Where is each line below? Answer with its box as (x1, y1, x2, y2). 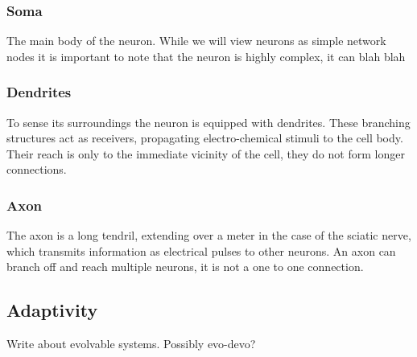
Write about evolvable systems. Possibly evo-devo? (6, 335, 256, 352)
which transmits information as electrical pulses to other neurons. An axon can (6, 242, 396, 259)
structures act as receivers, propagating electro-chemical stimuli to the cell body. (6, 129, 403, 146)
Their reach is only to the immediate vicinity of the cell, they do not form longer (6, 145, 405, 162)
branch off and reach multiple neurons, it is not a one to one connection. (6, 258, 364, 275)
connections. (6, 161, 67, 178)
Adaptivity (6, 297, 98, 322)
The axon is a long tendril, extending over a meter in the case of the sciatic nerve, (6, 227, 411, 244)
